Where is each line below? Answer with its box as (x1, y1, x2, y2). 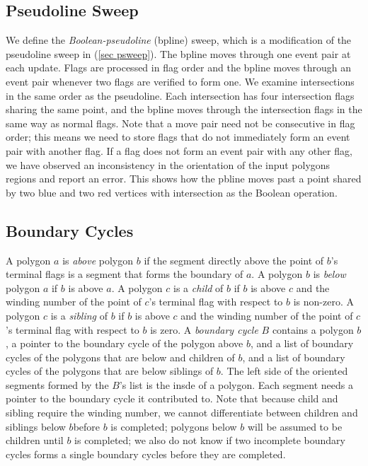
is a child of (173, 280, 224, 295)
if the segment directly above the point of (144, 252, 324, 267)
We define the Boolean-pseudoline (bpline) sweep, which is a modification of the (6, 33, 352, 47)
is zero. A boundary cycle (150, 322, 258, 337)
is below (313, 267, 346, 281)
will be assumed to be (247, 419, 343, 433)
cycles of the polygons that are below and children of (6, 349, 235, 364)
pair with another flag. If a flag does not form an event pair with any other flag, (6, 143, 352, 158)
